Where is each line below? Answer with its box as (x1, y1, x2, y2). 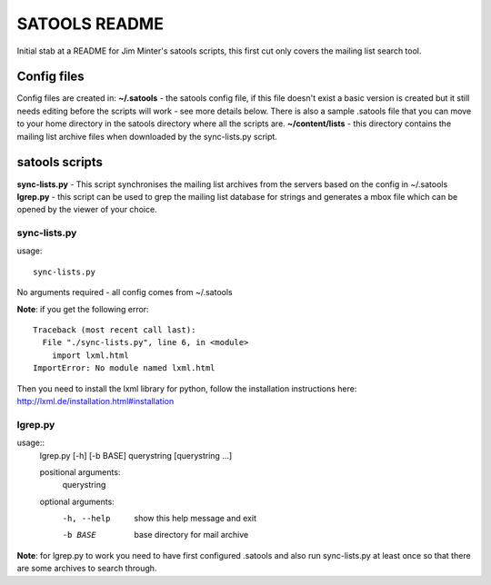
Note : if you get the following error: (16, 303, 149, 314)
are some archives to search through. (16, 563, 157, 574)
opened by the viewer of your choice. (16, 204, 158, 215)
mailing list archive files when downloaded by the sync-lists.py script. (16, 131, 277, 142)
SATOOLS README (16, 14, 164, 34)
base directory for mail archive (134, 530, 249, 540)
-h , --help (62, 513, 111, 524)
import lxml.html (51, 350, 129, 361)
